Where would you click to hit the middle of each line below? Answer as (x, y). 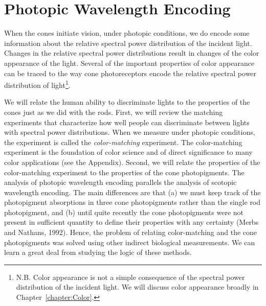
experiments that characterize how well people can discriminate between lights (127, 122)
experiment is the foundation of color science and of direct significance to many (128, 152)
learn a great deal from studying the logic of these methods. (98, 252)
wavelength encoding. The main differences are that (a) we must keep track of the (132, 192)
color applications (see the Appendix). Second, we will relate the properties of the (132, 162)
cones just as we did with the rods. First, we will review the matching (114, 112)
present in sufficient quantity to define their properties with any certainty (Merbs (131, 222)
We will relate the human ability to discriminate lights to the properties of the (127, 102)
